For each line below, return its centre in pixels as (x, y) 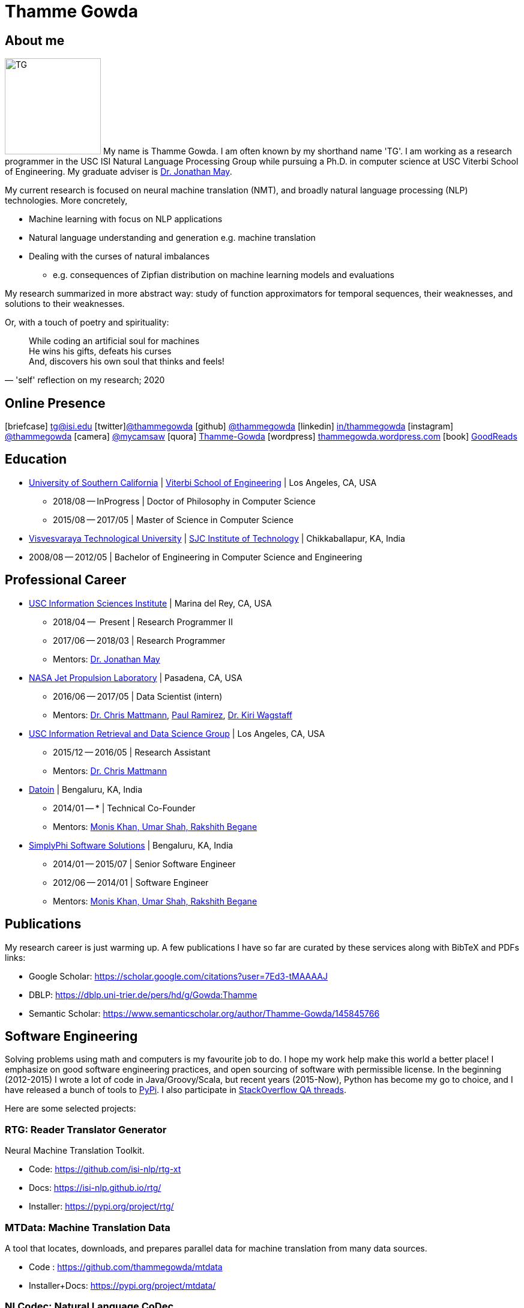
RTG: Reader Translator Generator (86, 1129)
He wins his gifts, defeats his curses (100, 351)
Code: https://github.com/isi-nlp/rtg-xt (105, 1169)
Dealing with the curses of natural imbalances (119, 256)
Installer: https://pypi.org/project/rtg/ (101, 1207)
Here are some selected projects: (71, 1109)
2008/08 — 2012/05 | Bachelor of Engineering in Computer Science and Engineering (196, 557)
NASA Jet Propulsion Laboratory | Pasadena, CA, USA (136, 677)
